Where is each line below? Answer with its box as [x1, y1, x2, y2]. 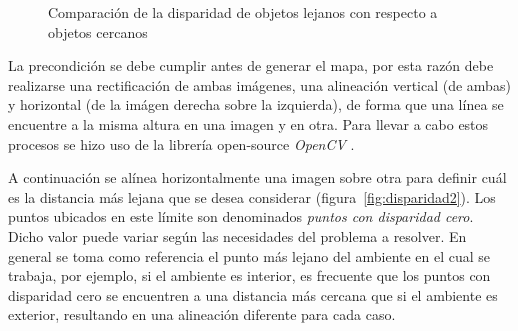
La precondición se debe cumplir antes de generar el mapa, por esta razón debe [8, 55, 494, 76]
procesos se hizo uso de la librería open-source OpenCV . [8, 133, 355, 154]
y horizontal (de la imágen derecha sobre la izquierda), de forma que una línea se [8, 94, 504, 115]
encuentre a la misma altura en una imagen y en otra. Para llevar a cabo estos [8, 113, 489, 134]
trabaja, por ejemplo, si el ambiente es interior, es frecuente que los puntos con [8, 265, 491, 286]
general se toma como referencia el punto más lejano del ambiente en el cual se [8, 245, 491, 266]
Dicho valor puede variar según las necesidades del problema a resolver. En [8, 225, 467, 246]
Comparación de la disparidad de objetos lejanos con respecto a [48, 2, 438, 22]
